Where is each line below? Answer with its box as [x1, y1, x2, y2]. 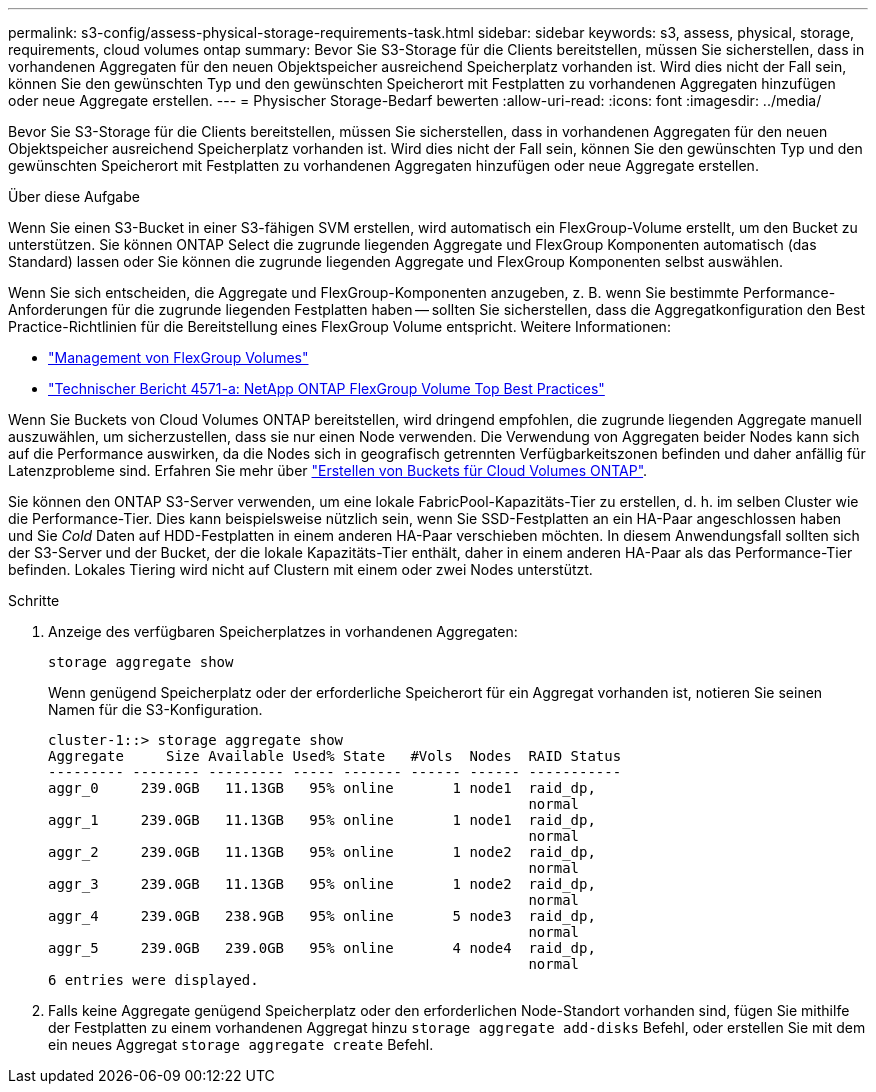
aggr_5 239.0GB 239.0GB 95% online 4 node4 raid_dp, [48, 940, 596, 956]
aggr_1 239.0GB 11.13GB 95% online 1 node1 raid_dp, [48, 812, 596, 828]
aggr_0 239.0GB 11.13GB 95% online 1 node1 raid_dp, [48, 780, 596, 796]
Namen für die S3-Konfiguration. [48, 701, 263, 718]
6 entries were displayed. [48, 972, 259, 988]
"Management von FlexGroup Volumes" [48, 349, 309, 366]
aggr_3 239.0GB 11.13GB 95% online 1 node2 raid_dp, [48, 876, 596, 892]
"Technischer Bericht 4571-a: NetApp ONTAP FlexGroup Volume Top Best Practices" [48, 380, 605, 397]
